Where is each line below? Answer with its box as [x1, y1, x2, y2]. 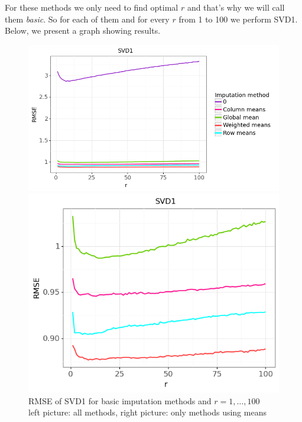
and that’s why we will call [187, 1, 285, 13]
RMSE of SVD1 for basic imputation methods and [28, 394, 212, 407]
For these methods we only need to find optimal [5, 1, 178, 13]
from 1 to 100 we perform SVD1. [178, 12, 298, 25]
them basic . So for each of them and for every [5, 12, 170, 25]
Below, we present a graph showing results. [5, 24, 161, 37]
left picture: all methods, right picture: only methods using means [28, 406, 267, 418]
